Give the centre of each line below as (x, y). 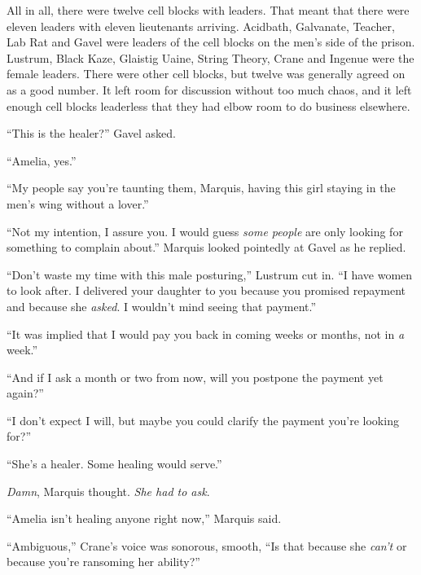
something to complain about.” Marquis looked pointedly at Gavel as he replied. (206, 247)
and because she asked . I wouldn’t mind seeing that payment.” (162, 306)
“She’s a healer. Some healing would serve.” (114, 464)
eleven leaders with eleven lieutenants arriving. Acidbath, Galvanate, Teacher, (201, 26)
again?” (25, 393)
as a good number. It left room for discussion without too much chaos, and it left (209, 89)
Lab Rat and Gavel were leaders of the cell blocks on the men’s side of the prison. (211, 42)
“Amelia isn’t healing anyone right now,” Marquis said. (144, 518)
